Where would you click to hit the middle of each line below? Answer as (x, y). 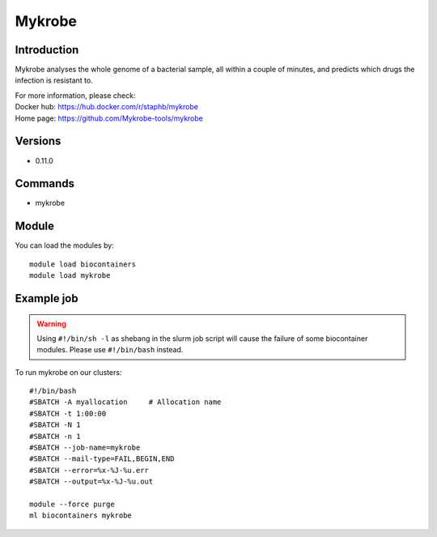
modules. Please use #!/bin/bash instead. (110, 350)
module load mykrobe (70, 276)
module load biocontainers (83, 264)
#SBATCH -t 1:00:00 (68, 413)
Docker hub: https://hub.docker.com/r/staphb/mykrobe (106, 107)
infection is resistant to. (54, 80)
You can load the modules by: (65, 245)
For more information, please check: (75, 95)
